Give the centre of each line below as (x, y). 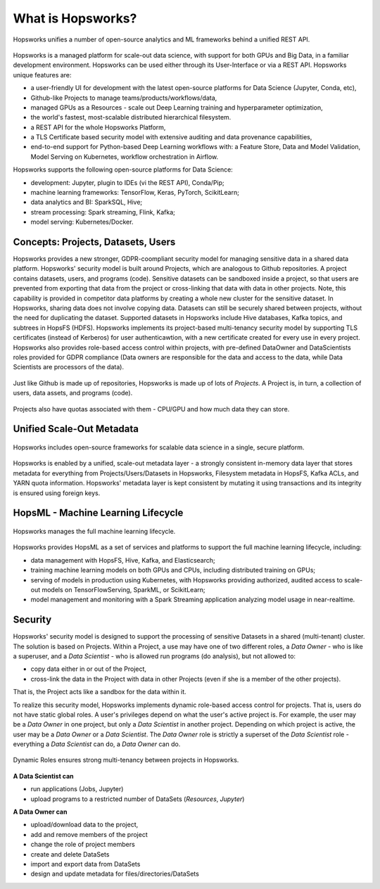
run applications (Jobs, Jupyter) (77, 789)
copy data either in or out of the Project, (89, 669)
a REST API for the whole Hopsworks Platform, (98, 127)
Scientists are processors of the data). (69, 367)
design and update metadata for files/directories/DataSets (115, 874)
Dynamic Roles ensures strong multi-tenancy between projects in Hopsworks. (126, 760)
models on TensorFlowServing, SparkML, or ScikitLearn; (123, 589)
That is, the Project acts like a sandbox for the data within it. (100, 692)
